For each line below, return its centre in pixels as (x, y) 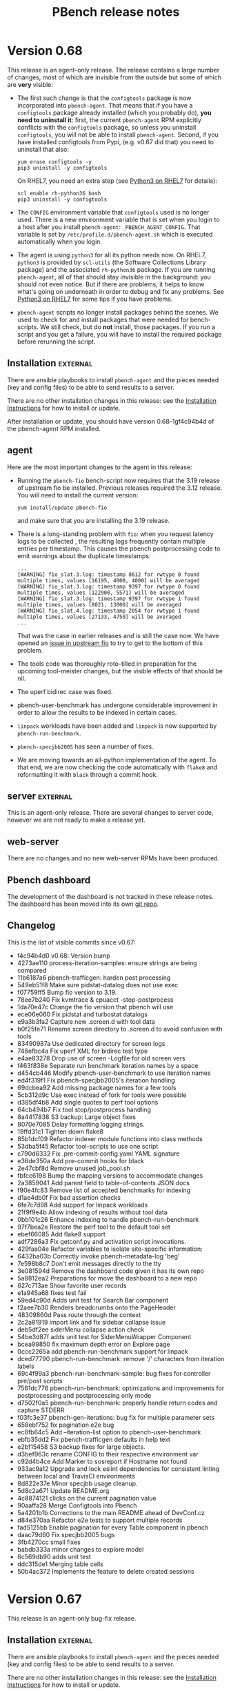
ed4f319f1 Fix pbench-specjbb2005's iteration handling (96, 1080)
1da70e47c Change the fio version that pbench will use (95, 1007)
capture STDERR (41, 1410)
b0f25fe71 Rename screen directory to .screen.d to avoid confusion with (120, 1029)
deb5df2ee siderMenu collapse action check (81, 1329)
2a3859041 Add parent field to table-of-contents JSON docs (103, 1183)
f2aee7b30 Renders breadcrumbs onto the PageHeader (96, 1307)
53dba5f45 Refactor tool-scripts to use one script (88, 1146)
